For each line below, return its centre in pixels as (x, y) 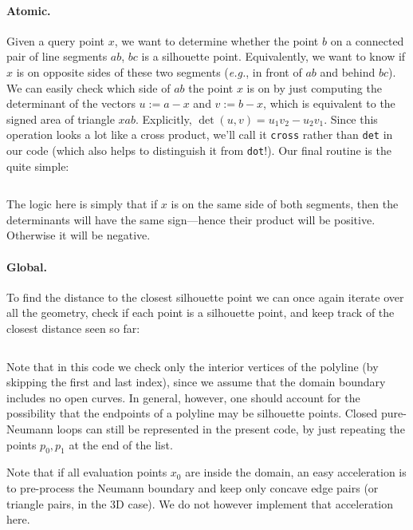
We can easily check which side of (88, 87)
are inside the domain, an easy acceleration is (296, 472)
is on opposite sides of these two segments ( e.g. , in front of (159, 71)
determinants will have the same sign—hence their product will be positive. (191, 219)
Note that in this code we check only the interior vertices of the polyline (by (193, 366)
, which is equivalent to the (329, 103)
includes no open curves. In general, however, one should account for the (183, 397)
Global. (27, 266)
